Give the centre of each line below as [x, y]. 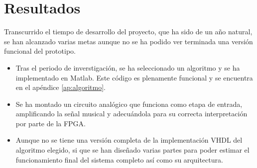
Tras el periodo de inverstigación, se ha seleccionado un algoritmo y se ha [128, 67]
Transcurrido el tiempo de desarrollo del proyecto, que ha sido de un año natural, [128, 32]
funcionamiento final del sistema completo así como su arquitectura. [119, 159]
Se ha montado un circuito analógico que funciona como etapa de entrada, [129, 104]
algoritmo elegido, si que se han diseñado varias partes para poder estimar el [132, 150]
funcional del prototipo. [40, 51]
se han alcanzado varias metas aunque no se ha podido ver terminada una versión [128, 41]
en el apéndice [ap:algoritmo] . [61, 87]
